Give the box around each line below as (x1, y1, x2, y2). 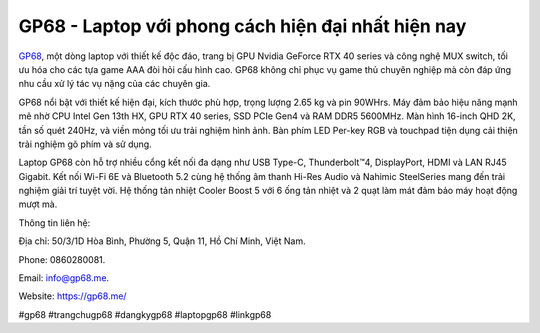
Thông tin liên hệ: (18, 216, 91, 229)
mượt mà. (18, 198, 58, 210)
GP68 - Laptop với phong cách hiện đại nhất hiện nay (18, 15, 467, 37)
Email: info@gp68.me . (18, 272, 110, 284)
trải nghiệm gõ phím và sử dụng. (18, 138, 152, 150)
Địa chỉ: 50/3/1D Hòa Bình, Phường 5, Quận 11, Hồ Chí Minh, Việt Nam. (18, 235, 306, 247)
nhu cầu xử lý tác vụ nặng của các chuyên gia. (18, 78, 211, 90)
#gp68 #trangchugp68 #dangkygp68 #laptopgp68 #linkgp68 (18, 308, 272, 320)
